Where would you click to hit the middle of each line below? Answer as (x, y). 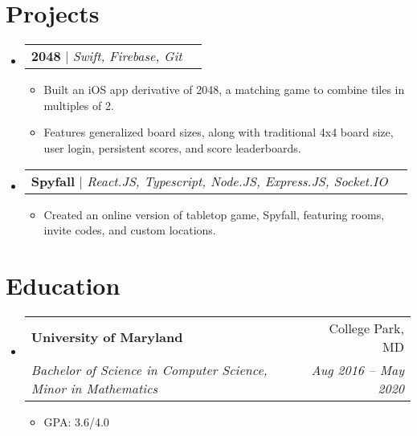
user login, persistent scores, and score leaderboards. (172, 147)
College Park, (366, 328)
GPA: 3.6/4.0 (76, 421)
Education (63, 285)
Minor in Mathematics (94, 388)
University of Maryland (107, 337)
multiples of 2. (79, 105)
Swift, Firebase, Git (127, 56)
